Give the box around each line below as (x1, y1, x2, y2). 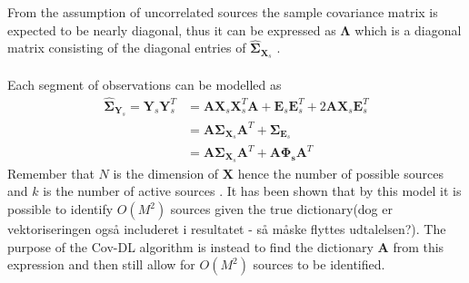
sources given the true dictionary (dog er (170, 200, 393, 219)
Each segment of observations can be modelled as (7, 74, 282, 93)
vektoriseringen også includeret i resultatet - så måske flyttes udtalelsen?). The (7, 220, 446, 239)
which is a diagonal (354, 20, 462, 39)
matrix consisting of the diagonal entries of (7, 38, 246, 57)
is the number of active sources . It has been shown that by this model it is (43, 181, 462, 200)
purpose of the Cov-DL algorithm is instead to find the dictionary (7, 237, 374, 256)
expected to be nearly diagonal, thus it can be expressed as (7, 20, 336, 39)
